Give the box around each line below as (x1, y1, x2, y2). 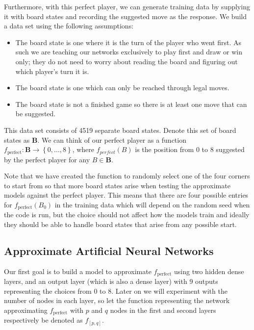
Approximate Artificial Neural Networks (4, 243, 214, 258)
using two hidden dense (174, 266, 244, 276)
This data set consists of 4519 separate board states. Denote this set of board (4, 125, 236, 135)
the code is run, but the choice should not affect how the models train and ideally (4, 209, 250, 220)
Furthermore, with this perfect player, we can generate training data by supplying (4, 1, 250, 11)
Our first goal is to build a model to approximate (4, 266, 152, 276)
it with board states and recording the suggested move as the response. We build (4, 11, 247, 21)
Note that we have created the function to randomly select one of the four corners (4, 171, 250, 181)
